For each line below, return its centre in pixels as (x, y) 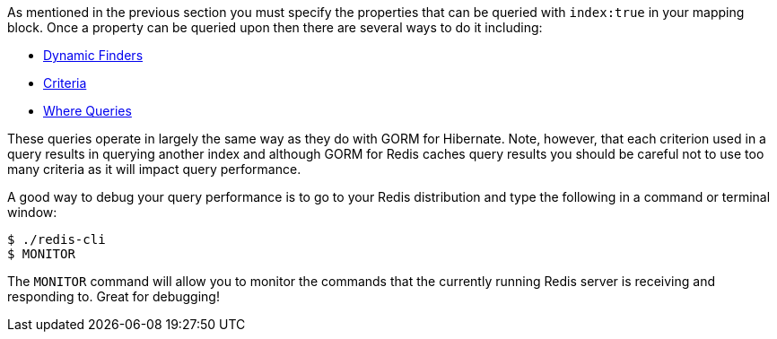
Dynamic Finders (93, 55)
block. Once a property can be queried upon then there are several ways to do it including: (275, 27)
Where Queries (87, 111)
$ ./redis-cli (57, 239)
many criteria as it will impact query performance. (154, 169)
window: (32, 212)
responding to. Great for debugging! (113, 296)
